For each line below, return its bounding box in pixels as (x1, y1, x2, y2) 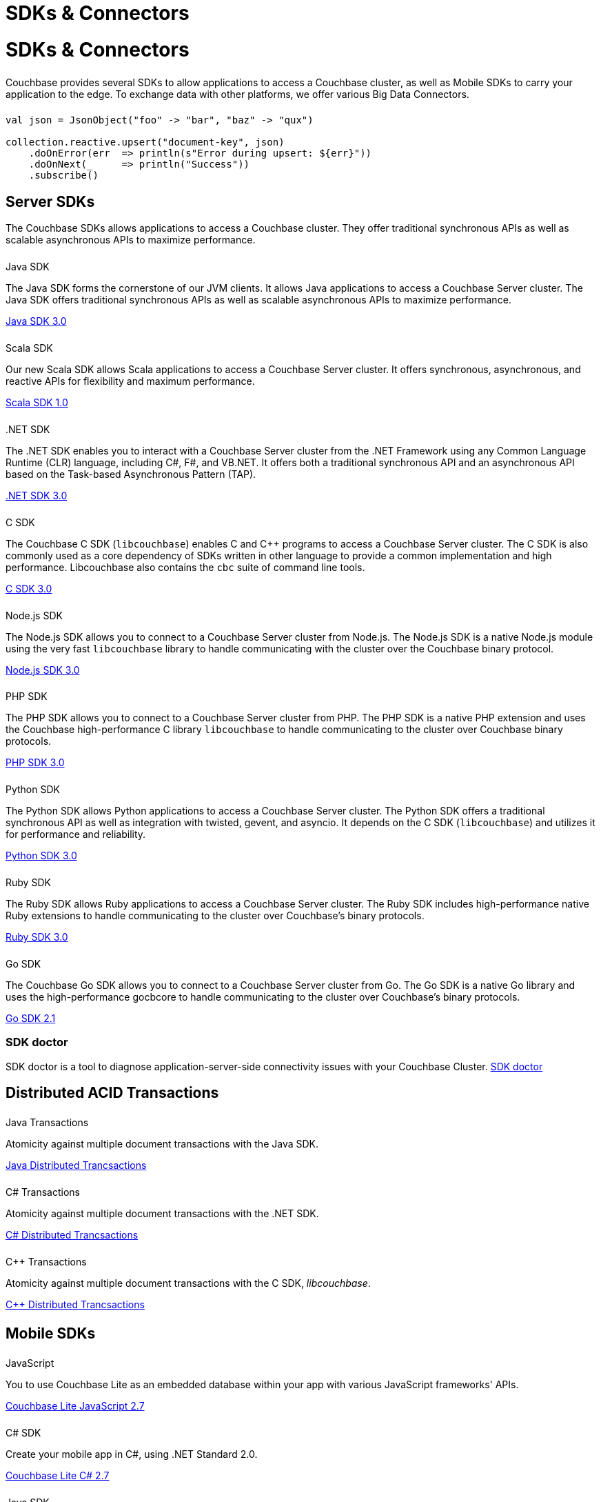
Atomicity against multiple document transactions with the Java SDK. (6, 1137, 319, 1150)
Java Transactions (6, 1116, 89, 1128)
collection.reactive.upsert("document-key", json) (6, 137, 285, 148)
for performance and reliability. (6, 828, 146, 841)
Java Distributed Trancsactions (6, 1159, 147, 1171)
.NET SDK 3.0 (6, 489, 68, 501)
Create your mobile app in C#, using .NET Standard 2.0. (6, 1448, 258, 1461)
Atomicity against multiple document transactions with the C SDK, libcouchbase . (6, 1276, 371, 1289)
